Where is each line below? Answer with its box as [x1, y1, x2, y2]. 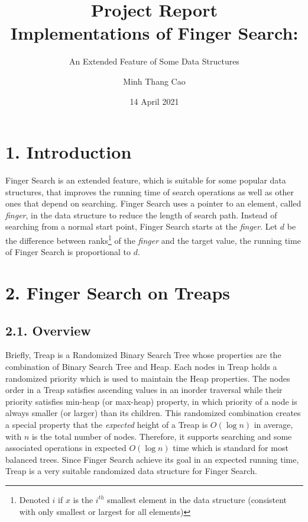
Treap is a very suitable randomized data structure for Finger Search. [5, 465, 257, 477]
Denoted [19, 493, 50, 505]
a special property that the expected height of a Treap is [5, 418, 208, 430]
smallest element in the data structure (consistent [107, 493, 287, 505]
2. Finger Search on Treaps [5, 281, 231, 305]
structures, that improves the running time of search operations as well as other [5, 185, 294, 198]
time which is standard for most [173, 442, 288, 454]
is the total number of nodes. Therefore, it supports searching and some [31, 430, 292, 442]
